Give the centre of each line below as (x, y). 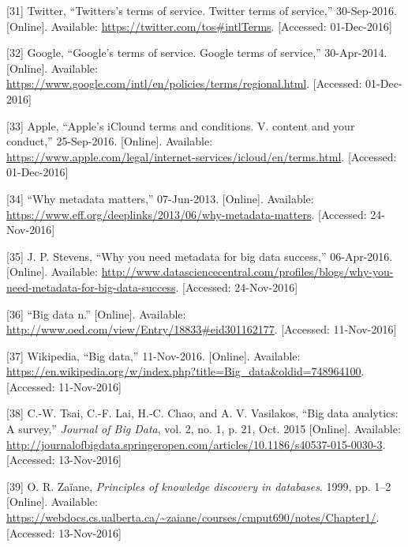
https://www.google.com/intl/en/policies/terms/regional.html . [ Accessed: (184, 83)
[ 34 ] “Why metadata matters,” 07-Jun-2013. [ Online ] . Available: (160, 198)
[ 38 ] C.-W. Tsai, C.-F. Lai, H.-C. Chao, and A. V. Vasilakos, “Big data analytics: (202, 413)
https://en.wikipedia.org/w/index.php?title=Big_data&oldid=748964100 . (185, 371)
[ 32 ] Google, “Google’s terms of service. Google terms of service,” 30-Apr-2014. (197, 53)
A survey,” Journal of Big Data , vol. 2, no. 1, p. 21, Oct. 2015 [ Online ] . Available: (204, 429)
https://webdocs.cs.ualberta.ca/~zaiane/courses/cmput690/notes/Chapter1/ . (193, 517)
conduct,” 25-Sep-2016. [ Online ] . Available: (110, 141)
